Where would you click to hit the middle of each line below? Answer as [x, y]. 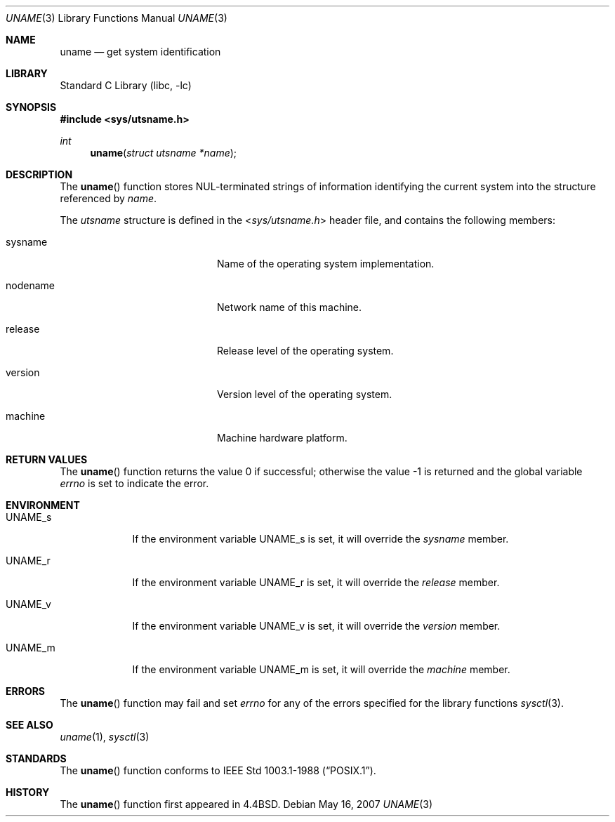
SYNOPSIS [31, 107]
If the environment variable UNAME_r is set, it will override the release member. [316, 582]
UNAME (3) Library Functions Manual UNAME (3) [117, 18]
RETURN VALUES [47, 459]
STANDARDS [36, 758]
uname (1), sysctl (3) [105, 737]
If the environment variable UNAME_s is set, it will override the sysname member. [320, 539]
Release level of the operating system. [305, 351]
